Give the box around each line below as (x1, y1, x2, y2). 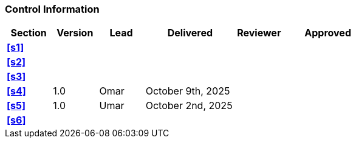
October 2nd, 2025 (145, 99, 233, 112)
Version (56, 27, 94, 39)
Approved (304, 27, 351, 39)
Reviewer (237, 27, 281, 39)
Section (10, 27, 47, 39)
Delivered (167, 27, 213, 39)
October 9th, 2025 (145, 85, 230, 98)
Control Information (5, 3, 100, 15)
